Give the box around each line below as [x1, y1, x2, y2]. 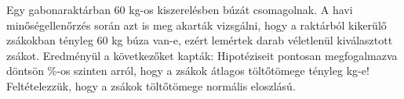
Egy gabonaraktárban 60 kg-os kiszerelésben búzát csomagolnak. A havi [6, 2, 353, 17]
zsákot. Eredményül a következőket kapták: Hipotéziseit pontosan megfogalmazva [6, 47, 398, 63]
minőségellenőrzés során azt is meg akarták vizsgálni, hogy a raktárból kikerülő [6, 16, 387, 33]
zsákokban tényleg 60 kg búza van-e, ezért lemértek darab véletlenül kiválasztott [6, 32, 393, 48]
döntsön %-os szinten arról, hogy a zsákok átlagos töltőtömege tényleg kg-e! [6, 62, 369, 79]
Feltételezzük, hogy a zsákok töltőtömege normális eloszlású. [6, 77, 296, 94]
